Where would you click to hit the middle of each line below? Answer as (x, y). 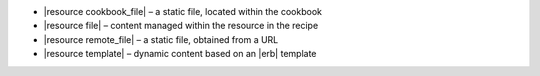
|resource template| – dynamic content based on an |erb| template (180, 54)
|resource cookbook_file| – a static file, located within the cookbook (182, 11)
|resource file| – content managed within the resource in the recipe (181, 26)
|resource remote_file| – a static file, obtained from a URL (161, 39)
